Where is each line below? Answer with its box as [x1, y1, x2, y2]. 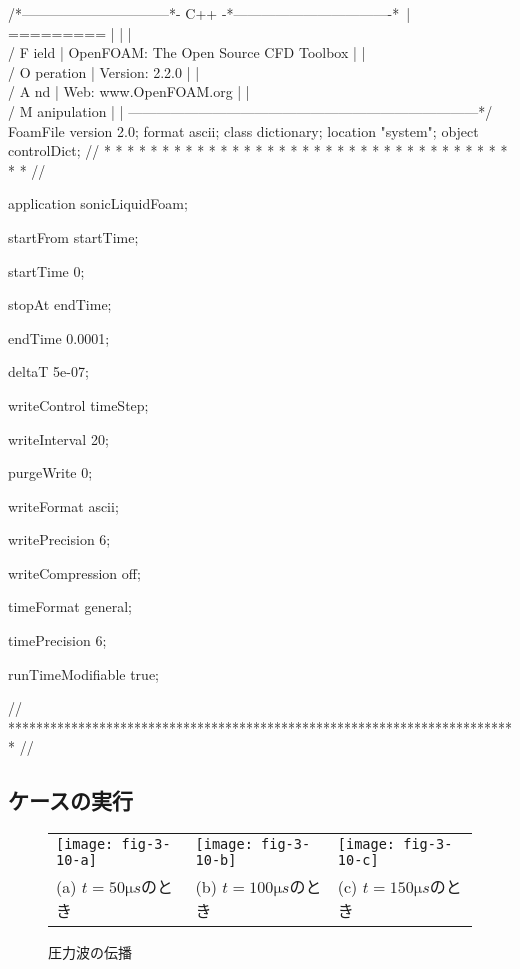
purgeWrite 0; [8, 462, 93, 483]
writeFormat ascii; [8, 495, 119, 516]
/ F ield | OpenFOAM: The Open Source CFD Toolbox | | [8, 42, 366, 63]
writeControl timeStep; [8, 394, 149, 415]
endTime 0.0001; [8, 327, 110, 348]
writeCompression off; [8, 562, 141, 583]
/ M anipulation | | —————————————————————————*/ [8, 100, 493, 121]
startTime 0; [8, 260, 85, 281]
